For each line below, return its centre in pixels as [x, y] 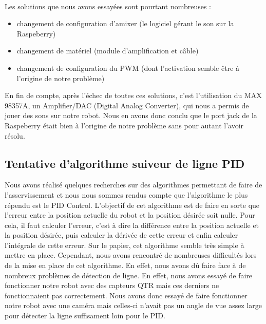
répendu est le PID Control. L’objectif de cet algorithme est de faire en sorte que [132, 205]
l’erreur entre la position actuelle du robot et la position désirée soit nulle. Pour [130, 215]
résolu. [15, 135]
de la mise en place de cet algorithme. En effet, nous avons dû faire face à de [125, 265]
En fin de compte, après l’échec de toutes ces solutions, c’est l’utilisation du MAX [133, 95]
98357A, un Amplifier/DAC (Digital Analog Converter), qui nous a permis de [127, 105]
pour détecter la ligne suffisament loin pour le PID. [85, 316]
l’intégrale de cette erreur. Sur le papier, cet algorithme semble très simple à [125, 245]
